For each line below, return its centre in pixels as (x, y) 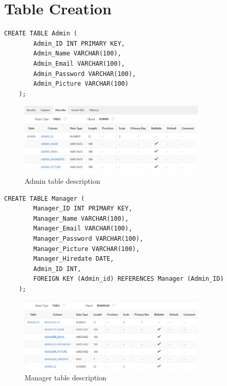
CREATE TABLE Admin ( (41, 34)
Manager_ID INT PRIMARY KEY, (83, 209)
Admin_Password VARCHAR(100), (85, 74)
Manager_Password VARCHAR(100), (88, 238)
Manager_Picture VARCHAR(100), (86, 249)
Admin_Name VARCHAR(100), (77, 54)
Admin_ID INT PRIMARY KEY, (79, 43)
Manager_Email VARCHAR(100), (83, 229)
